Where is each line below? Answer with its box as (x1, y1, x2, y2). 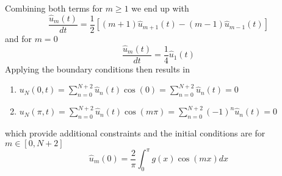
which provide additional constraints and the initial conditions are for (5, 126, 266, 139)
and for (5, 32, 32, 44)
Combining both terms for (5, 2, 103, 14)
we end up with (131, 2, 189, 14)
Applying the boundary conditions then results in (5, 62, 190, 75)
